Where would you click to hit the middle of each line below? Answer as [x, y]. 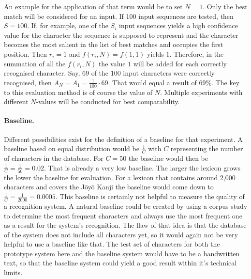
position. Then [26, 54]
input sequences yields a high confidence [178, 25]
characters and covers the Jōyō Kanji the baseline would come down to [109, 187]
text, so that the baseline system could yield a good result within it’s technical [120, 263]
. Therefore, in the [197, 54]
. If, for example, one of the [68, 25]
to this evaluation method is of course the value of [78, 92]
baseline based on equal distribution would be [72, 148]
